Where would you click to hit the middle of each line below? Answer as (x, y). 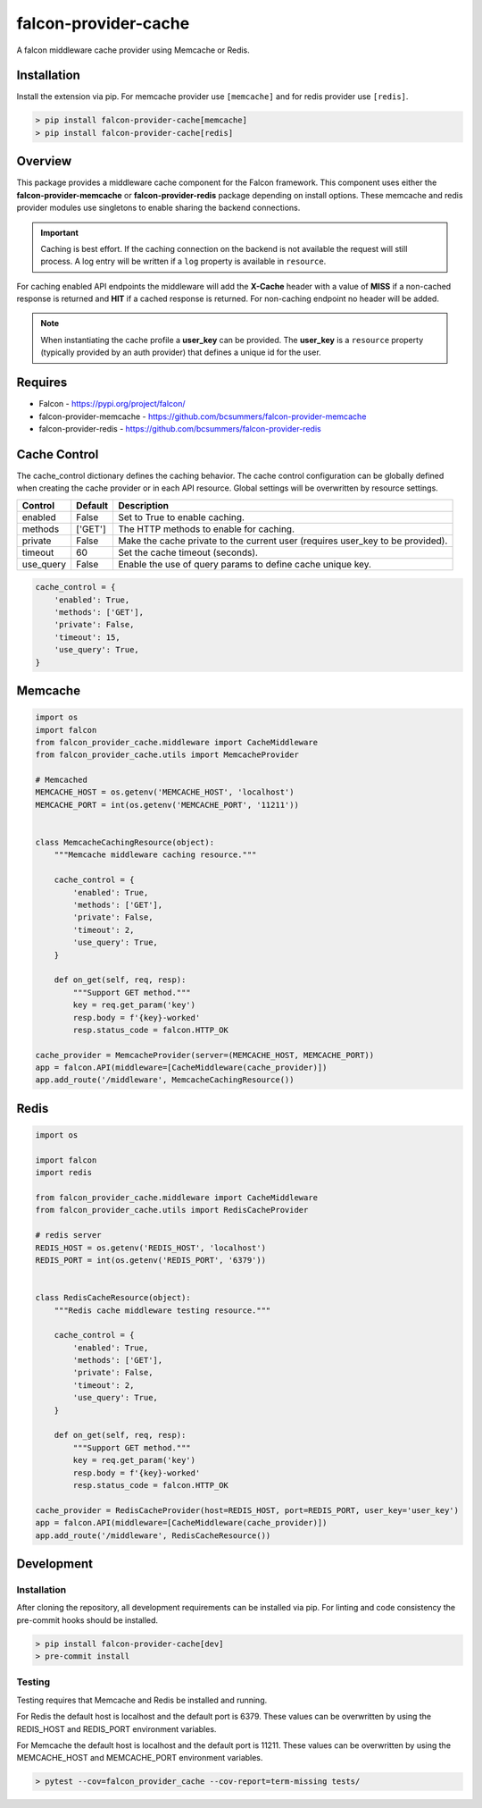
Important (60, 232)
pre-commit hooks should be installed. (87, 1620)
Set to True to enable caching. (181, 517)
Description (143, 505)
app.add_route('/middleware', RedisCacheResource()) (153, 1535)
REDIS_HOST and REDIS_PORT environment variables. (116, 1728)
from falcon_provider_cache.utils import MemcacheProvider (167, 755)
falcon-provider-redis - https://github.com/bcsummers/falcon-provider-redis (180, 428)
